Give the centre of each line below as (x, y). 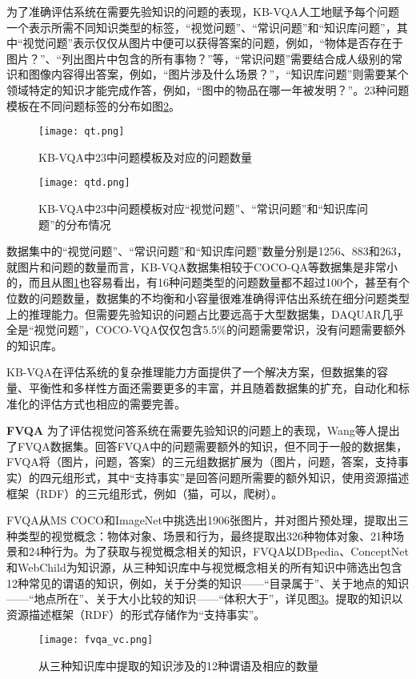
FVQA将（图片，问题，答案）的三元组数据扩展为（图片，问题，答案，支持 (202, 462)
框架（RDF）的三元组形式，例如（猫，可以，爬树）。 (145, 493)
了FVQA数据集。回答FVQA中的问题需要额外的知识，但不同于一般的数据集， (207, 446)
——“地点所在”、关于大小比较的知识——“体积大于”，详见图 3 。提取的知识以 (205, 599)
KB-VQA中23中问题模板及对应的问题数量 (145, 157)
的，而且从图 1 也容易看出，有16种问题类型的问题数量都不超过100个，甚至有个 (208, 282)
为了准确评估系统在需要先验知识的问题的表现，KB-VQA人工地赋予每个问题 (203, 11)
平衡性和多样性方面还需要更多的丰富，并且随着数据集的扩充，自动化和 (213, 388)
